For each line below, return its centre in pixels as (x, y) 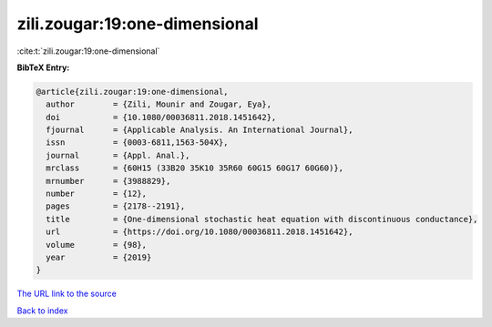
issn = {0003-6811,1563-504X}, (137, 143)
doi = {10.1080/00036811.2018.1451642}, (161, 117)
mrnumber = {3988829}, (108, 181)
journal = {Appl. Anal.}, (118, 155)
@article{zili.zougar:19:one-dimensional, (132, 92)
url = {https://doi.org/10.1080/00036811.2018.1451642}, (200, 232)
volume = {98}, (97, 245)
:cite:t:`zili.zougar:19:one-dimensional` (88, 51)
